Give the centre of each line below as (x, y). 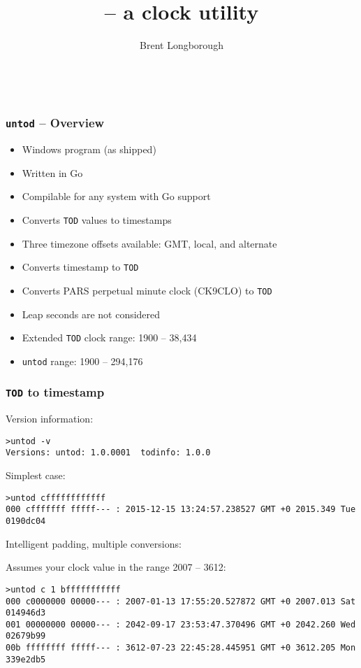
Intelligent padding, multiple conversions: (94, 543)
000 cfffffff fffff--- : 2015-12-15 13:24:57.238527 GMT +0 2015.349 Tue (181, 510)
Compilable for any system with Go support (116, 196)
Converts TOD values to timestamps (97, 219)
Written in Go (52, 172)
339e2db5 (26, 659)
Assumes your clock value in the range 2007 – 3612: (116, 567)
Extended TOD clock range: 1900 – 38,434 (109, 337)
